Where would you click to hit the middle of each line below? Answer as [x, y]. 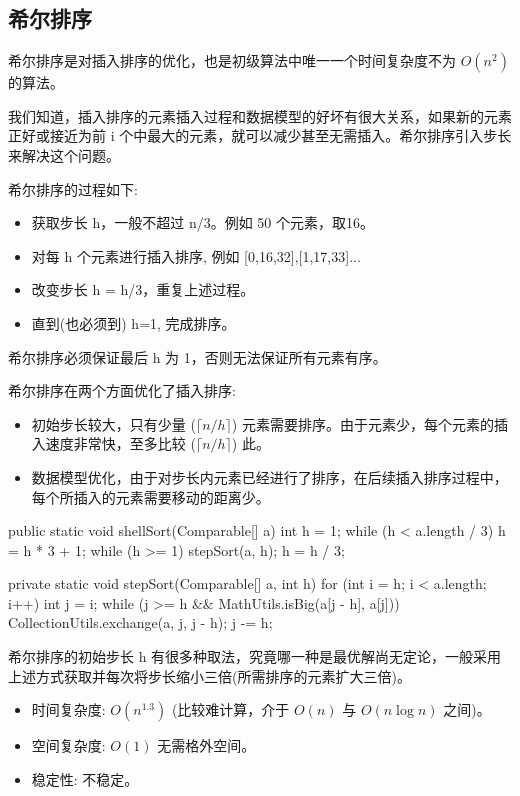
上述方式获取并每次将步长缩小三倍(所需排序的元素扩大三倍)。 [209, 675]
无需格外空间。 [206, 745]
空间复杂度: [68, 745]
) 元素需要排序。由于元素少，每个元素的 [362, 423]
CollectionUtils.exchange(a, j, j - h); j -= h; [140, 622]
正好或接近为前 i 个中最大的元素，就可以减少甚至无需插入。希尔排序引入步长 [260, 135]
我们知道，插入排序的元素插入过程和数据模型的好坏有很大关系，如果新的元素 [260, 115]
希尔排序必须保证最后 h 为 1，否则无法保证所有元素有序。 [197, 356]
